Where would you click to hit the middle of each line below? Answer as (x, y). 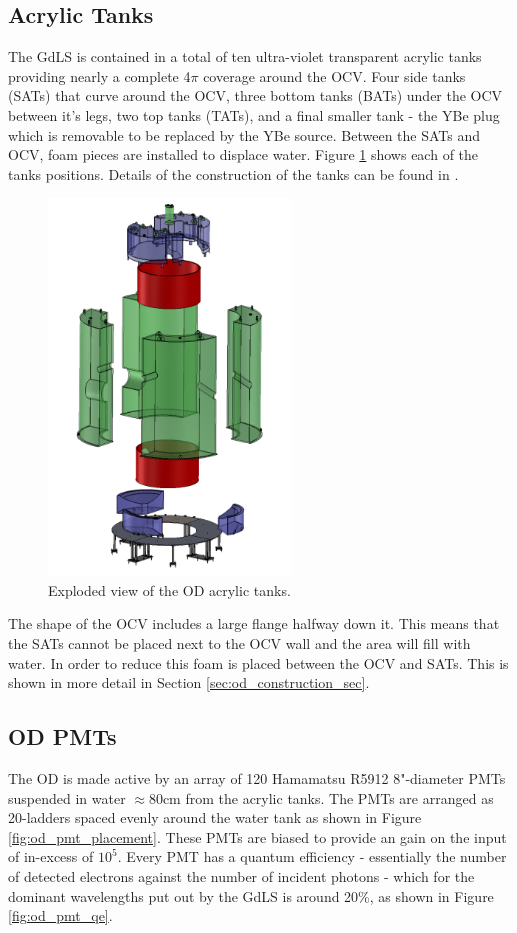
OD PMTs (62, 736)
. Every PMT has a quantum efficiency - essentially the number (312, 856)
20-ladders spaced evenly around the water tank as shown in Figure (215, 817)
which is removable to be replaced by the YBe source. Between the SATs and (244, 134)
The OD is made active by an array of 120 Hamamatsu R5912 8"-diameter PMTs (257, 778)
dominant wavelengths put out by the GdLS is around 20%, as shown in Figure (251, 895)
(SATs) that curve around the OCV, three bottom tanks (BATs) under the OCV (255, 95)
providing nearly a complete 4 (99, 75)
